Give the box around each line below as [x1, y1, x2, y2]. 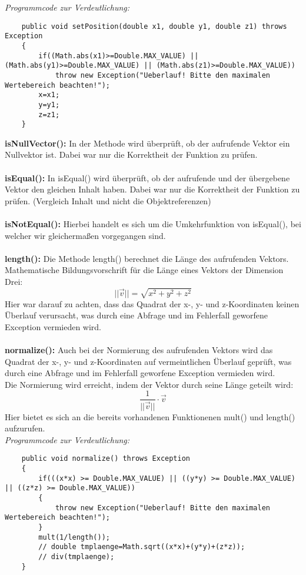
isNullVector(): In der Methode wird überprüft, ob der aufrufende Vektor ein [5, 137, 290, 149]
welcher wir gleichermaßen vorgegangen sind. [5, 229, 166, 241]
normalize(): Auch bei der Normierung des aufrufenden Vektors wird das [5, 344, 273, 356]
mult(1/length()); [38, 533, 110, 541]
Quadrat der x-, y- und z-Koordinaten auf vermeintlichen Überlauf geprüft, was [5, 355, 292, 367]
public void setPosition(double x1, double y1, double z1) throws [21, 22, 287, 31]
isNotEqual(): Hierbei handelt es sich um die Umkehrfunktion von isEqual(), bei [5, 217, 301, 230]
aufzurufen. [5, 422, 45, 434]
